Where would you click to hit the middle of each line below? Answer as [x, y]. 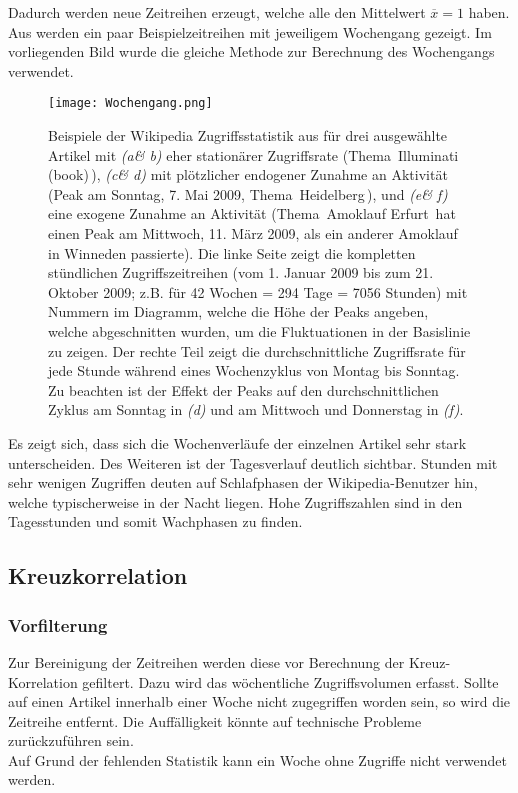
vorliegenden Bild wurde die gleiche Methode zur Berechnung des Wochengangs [251, 51]
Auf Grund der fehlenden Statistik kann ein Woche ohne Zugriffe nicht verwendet [257, 759]
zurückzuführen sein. [71, 740]
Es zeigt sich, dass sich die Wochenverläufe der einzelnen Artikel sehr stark [237, 442]
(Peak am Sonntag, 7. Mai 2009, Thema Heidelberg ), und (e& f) [248, 193]
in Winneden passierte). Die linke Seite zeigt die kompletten [232, 252]
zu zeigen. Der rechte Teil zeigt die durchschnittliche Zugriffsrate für [257, 350]
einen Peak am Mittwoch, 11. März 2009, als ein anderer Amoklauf [253, 233]
